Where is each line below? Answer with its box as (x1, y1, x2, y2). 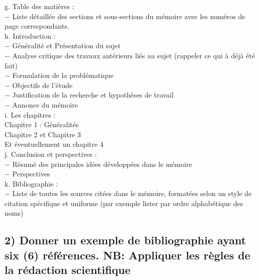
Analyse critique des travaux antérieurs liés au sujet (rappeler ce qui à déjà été (12, 50, 255, 60)
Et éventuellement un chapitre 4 (5, 139, 104, 149)
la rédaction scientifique (5, 262, 131, 277)
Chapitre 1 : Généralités (5, 119, 79, 130)
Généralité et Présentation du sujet (12, 40, 121, 51)
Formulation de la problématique (12, 70, 114, 80)
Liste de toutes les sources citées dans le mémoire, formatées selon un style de (12, 188, 252, 199)
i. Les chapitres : (5, 109, 56, 120)
